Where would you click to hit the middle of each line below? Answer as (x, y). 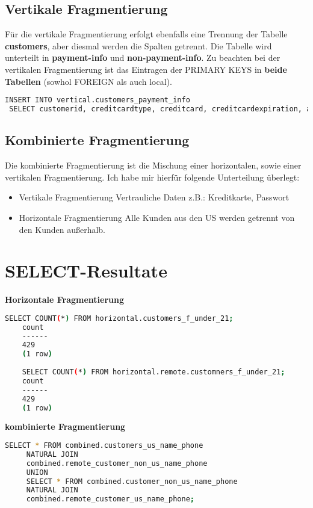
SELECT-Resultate (86, 271)
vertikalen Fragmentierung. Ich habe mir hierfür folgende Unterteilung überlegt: (152, 177)
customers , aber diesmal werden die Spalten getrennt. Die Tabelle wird (138, 45)
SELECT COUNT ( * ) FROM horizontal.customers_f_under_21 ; (119, 318)
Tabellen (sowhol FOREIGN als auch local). (88, 81)
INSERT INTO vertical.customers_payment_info (98, 100)
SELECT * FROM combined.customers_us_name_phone (104, 446)
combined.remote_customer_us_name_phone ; (110, 499)
